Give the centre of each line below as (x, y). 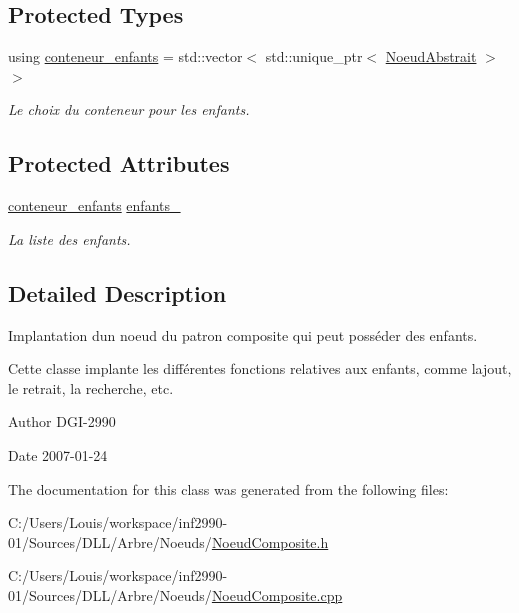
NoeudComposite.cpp (277, 594)
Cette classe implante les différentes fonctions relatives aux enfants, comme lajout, (260, 368)
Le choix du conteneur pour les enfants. (129, 109)
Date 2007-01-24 (58, 454)
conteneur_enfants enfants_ (94, 205)
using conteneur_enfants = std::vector (125, 56)
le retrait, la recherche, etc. (91, 387)
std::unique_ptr (314, 56)
